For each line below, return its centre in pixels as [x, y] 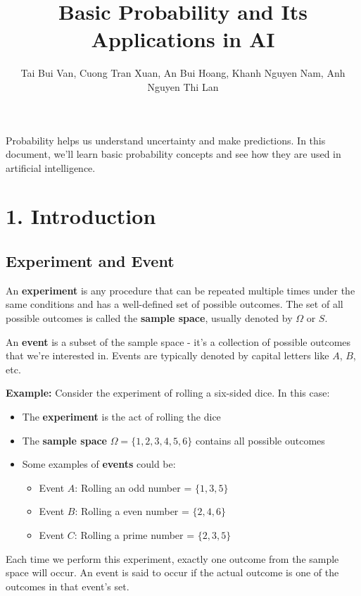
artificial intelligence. [51, 167]
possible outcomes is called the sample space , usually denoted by [149, 318]
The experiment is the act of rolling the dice [121, 417]
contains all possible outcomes [260, 440]
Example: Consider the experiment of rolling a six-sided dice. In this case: [168, 393]
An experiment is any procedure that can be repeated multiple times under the [180, 290]
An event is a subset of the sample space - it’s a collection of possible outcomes [178, 341]
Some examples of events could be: [99, 464]
